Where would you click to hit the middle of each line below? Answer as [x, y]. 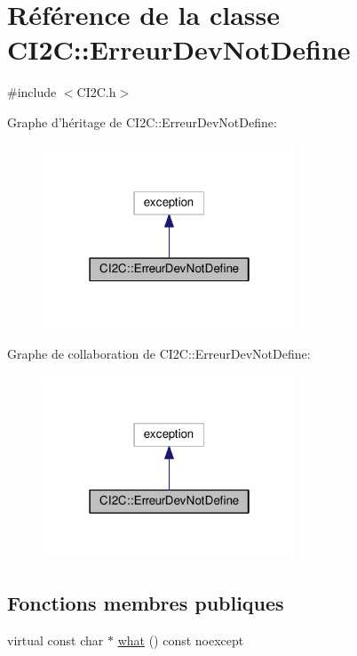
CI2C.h [96, 92]
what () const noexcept [181, 640]
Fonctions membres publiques [146, 603]
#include [32, 92]
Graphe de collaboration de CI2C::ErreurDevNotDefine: [159, 353]
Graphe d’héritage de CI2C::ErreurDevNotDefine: [142, 121]
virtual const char [56, 640]
